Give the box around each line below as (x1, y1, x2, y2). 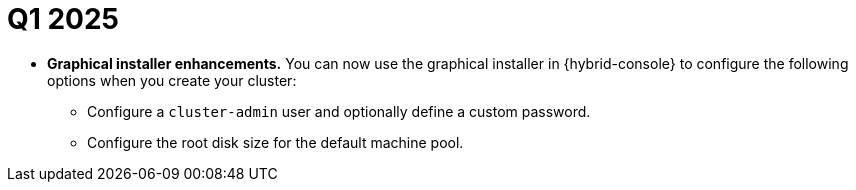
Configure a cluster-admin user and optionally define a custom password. (87, 102, 591, 120)
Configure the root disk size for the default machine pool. (87, 133, 464, 151)
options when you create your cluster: (47, 71, 297, 89)
